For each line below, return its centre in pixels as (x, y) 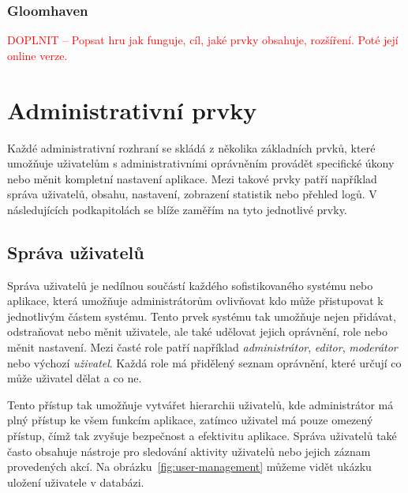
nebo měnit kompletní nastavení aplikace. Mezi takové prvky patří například (192, 178)
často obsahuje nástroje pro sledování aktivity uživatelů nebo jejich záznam (189, 451)
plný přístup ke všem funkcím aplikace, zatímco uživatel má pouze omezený (190, 420)
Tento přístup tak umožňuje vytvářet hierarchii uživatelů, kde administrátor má (200, 404)
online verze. (37, 55)
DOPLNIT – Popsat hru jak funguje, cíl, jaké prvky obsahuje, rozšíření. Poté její (203, 40)
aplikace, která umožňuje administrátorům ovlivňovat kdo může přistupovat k (195, 301)
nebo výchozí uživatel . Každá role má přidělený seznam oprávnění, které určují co (204, 362)
